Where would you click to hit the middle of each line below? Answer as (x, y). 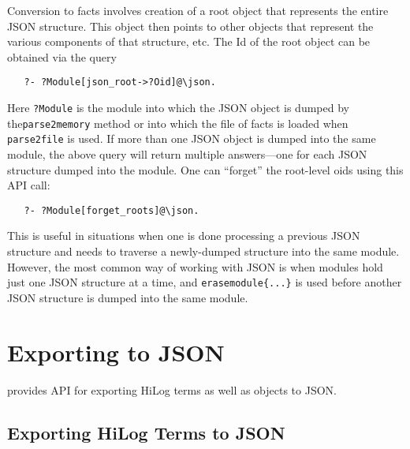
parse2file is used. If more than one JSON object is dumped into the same (192, 138)
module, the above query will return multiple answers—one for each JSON (187, 154)
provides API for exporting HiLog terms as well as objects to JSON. (172, 389)
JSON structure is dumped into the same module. (128, 297)
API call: (29, 185)
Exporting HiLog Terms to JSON (146, 432)
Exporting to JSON (116, 352)
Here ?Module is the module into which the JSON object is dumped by (178, 108)
